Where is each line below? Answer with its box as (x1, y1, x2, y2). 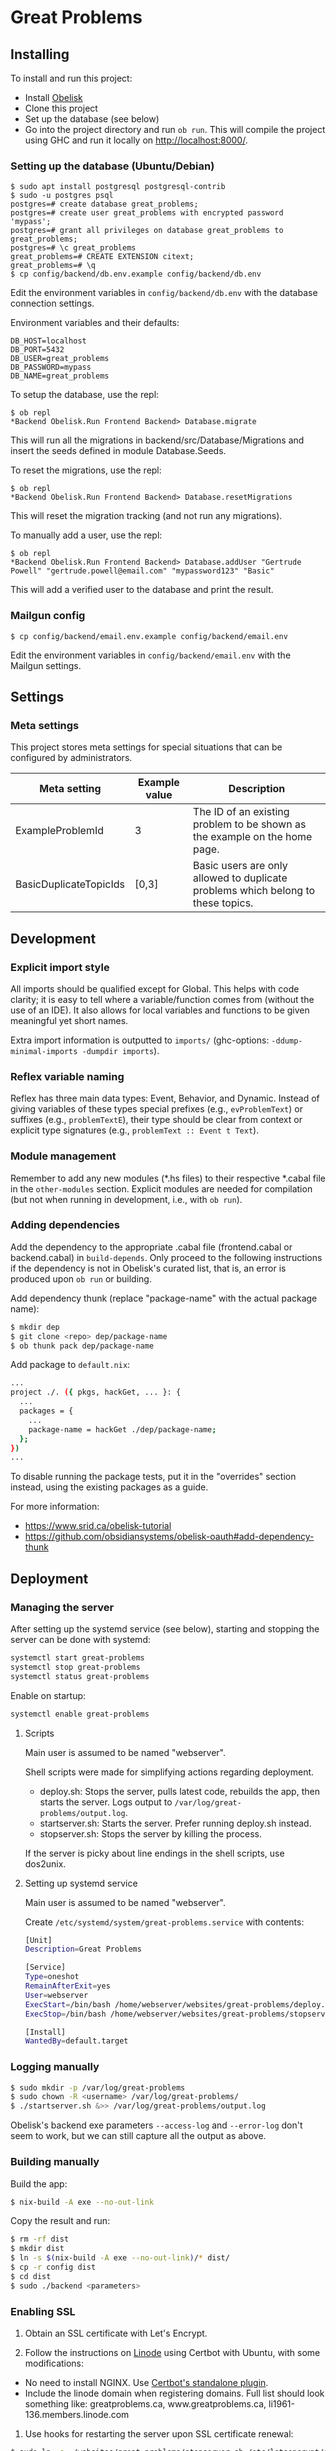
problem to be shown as (193, 817, 307, 831)
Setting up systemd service (24, 1877, 138, 1889)
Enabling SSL (10, 2304, 76, 2318)
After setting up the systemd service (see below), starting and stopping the (10, 1623, 320, 1635)
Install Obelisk (24, 92, 83, 103)
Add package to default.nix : (10, 1359, 131, 1371)
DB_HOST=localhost (10, 336, 87, 346)
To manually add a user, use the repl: (10, 529, 163, 541)
